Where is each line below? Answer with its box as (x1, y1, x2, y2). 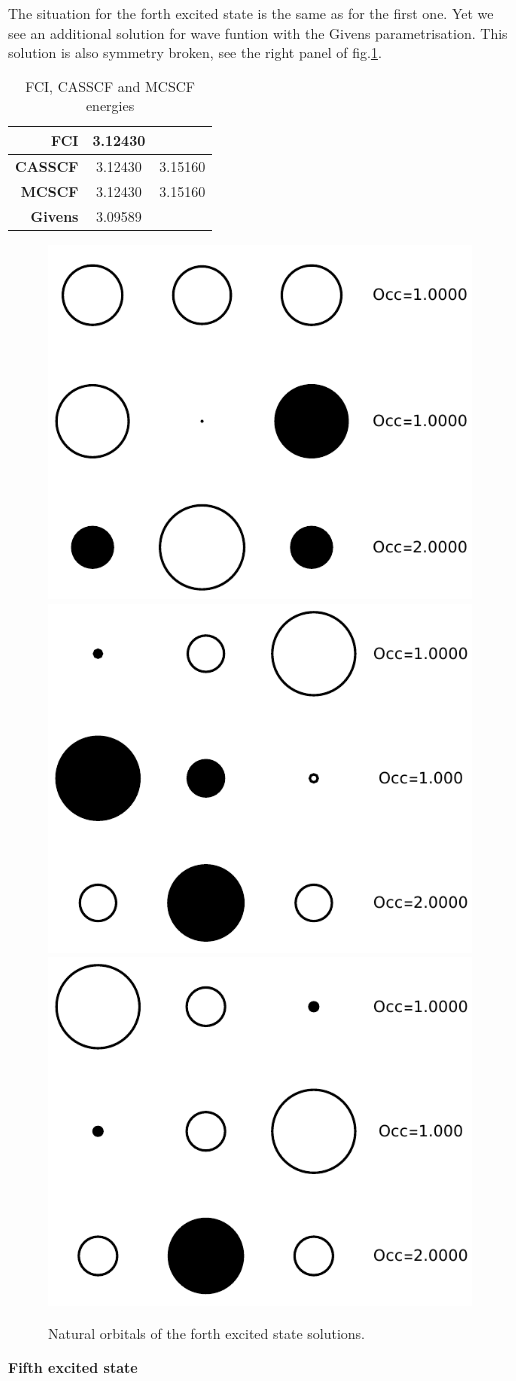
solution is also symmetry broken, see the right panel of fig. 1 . (8, 42, 382, 63)
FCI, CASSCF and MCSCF (25, 75, 195, 96)
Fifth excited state (8, 1357, 138, 1378)
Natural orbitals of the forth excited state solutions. (48, 1323, 366, 1344)
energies (85, 95, 135, 116)
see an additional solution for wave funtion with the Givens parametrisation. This (8, 22, 508, 43)
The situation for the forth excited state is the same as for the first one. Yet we (8, 3, 494, 23)
